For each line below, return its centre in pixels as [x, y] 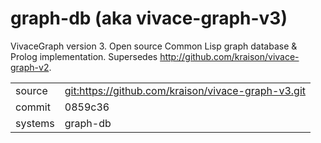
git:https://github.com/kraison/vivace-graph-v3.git [185, 90]
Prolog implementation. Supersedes [84, 56]
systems [35, 123]
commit [33, 107]
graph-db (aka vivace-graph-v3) [149, 18]
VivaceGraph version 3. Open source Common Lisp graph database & [154, 46]
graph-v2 [30, 67]
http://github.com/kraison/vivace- [229, 56]
